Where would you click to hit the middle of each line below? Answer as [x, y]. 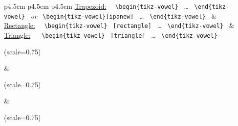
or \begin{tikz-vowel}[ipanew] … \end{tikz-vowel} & [124, 15]
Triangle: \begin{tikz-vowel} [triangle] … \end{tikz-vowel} [111, 35]
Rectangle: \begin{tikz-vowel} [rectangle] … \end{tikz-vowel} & [119, 25]
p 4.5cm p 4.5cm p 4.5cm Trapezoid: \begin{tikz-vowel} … [96, 6]
